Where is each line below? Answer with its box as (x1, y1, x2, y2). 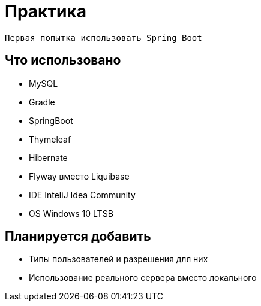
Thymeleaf (29, 134, 71, 144)
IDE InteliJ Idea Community (29, 189, 136, 200)
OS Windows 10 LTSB (29, 208, 113, 219)
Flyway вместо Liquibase (29, 171, 130, 181)
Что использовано (5, 53, 121, 68)
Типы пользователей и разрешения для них (29, 254, 208, 265)
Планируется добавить (5, 229, 151, 244)
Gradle (29, 96, 55, 107)
